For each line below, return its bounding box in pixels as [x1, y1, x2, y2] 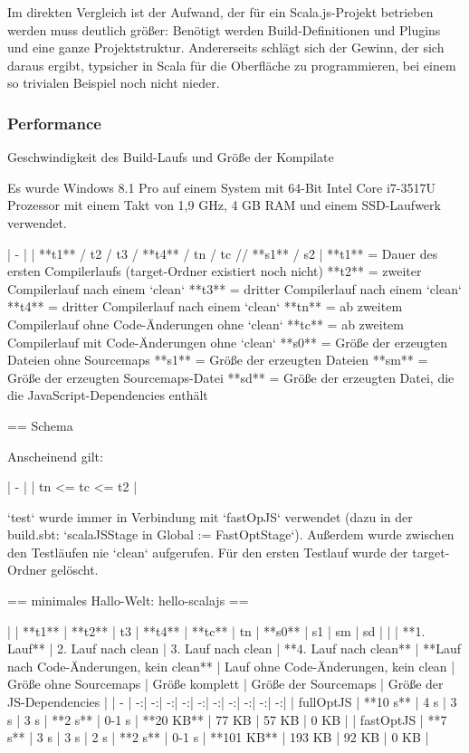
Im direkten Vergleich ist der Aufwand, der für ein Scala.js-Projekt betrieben [7, 3, 434, 21]
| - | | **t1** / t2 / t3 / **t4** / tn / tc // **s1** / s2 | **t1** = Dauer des [7, 243, 438, 262]
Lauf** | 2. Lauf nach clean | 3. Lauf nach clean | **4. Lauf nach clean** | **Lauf [7, 639, 462, 658]
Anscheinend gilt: [7, 446, 103, 465]
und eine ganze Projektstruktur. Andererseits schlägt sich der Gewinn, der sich [7, 38, 445, 57]
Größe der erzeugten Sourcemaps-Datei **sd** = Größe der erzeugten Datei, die [7, 367, 455, 386]
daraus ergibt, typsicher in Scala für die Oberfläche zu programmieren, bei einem [7, 55, 456, 74]
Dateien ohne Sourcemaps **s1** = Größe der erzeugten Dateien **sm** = [7, 350, 428, 369]
